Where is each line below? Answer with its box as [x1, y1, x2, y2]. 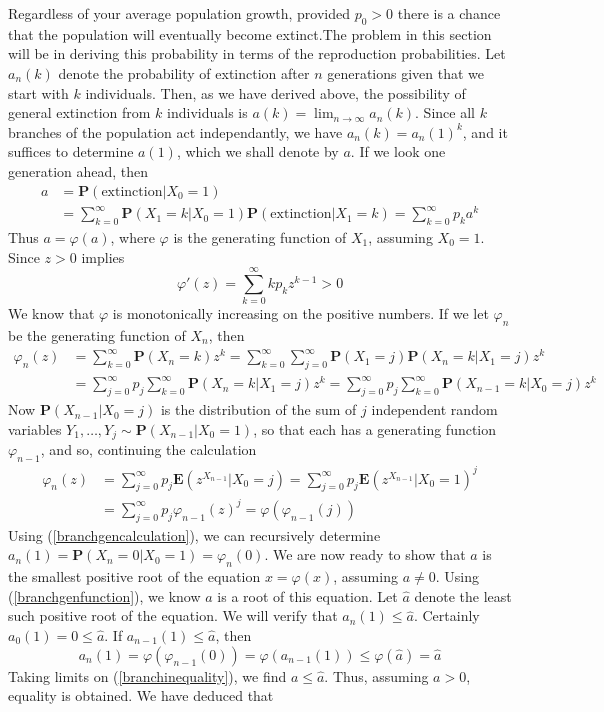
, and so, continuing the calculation [40, 439, 257, 460]
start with [8, 82, 69, 103]
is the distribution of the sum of [160, 399, 357, 420]
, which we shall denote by [176, 141, 339, 162]
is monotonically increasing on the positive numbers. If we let [112, 303, 489, 324]
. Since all [415, 102, 475, 123]
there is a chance [397, 3, 501, 23]
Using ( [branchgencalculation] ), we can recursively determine [8, 524, 381, 545]
